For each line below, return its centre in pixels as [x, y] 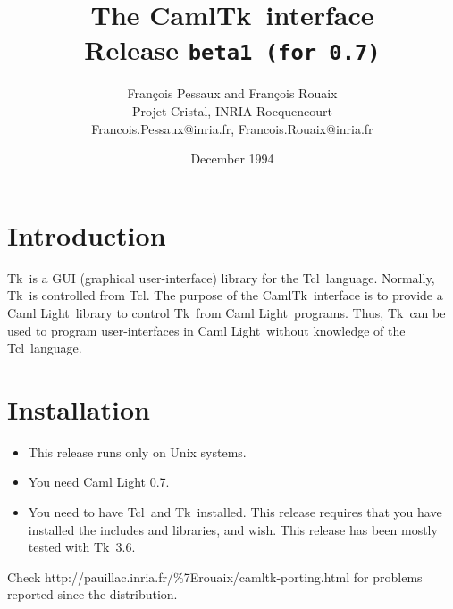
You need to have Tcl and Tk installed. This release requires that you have [235, 512]
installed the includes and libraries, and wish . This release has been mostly [233, 529]
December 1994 [232, 159]
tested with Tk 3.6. [82, 547]
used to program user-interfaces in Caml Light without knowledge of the [206, 330]
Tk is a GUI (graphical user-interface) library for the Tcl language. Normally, [221, 277]
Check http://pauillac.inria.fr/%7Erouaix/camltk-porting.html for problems [215, 576]
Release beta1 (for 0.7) [232, 50]
